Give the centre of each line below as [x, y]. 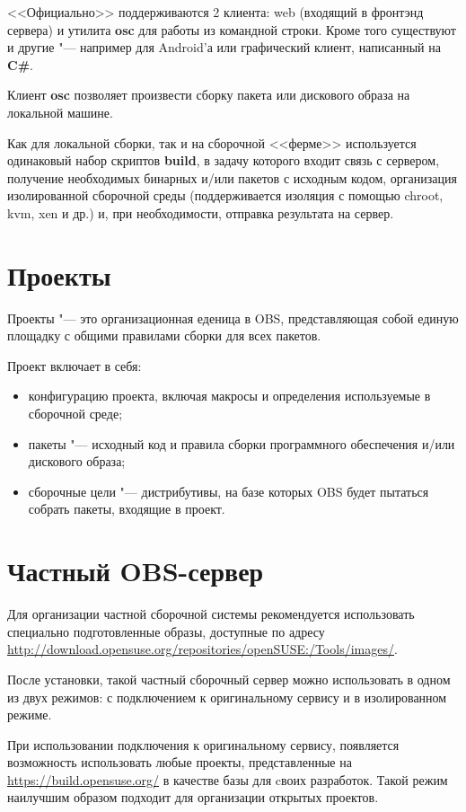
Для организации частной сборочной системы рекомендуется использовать [211, 614]
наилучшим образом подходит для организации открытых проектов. [193, 797]
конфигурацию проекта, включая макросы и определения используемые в [229, 396]
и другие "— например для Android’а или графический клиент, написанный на [224, 47]
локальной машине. [60, 112]
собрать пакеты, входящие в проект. [127, 509]
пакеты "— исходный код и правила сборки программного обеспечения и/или [242, 443]
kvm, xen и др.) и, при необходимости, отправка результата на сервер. [201, 212]
